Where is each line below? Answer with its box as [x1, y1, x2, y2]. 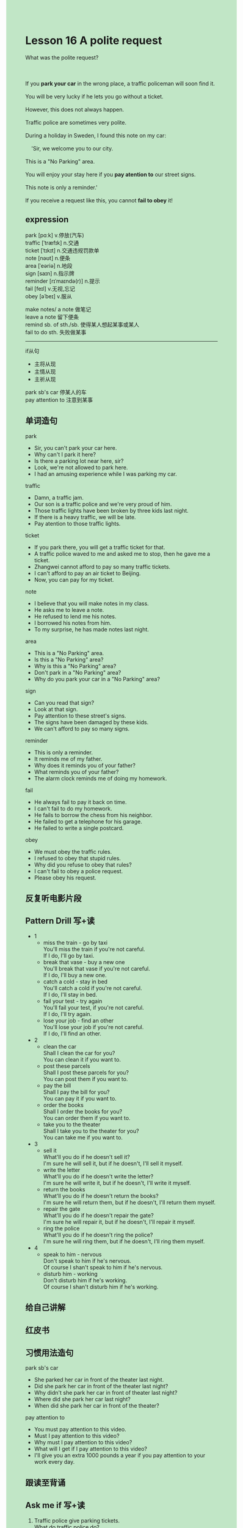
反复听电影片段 [25, 893, 82, 903]
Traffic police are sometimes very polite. [25, 119, 127, 126]
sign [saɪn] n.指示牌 [25, 270, 75, 277]
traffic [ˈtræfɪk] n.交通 [25, 239, 79, 246]
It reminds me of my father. [34, 755, 103, 762]
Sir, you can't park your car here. [34, 444, 117, 452]
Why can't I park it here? [34, 450, 96, 458]
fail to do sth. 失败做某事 [25, 328, 87, 336]
